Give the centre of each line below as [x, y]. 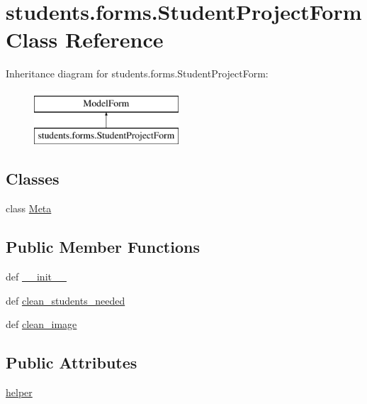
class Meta [29, 208]
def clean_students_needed [66, 300]
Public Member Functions [103, 247]
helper [19, 392]
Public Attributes [72, 362]
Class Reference [85, 39]
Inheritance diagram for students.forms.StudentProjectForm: [137, 73]
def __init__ [36, 277]
